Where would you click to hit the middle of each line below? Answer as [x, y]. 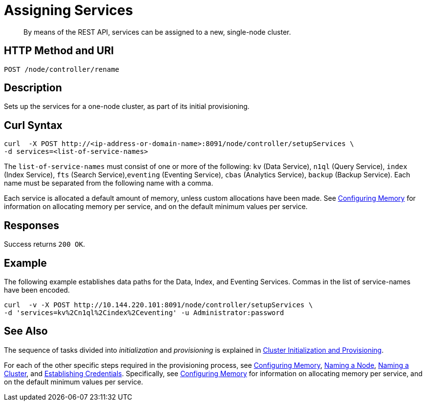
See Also [26, 331]
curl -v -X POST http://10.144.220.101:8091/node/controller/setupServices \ [159, 305]
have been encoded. [37, 290]
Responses [32, 225]
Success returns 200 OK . [44, 244]
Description [33, 88]
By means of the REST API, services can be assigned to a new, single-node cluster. [157, 32]
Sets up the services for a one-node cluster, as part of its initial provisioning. [127, 107]
